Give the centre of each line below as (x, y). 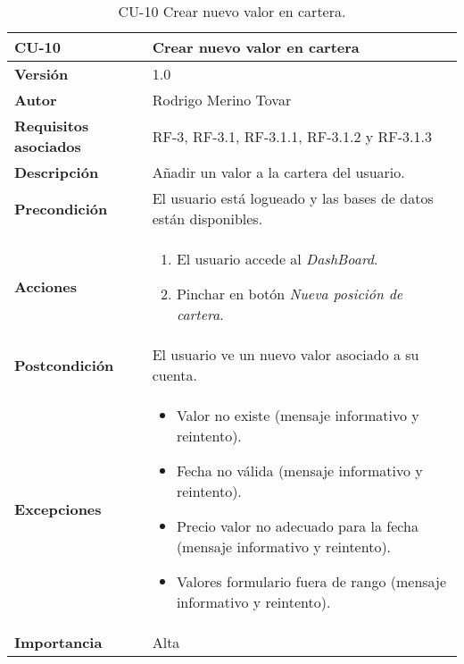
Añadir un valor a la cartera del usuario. (278, 172)
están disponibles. (207, 219)
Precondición (61, 208)
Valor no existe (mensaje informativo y (298, 415)
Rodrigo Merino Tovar (222, 100)
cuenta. (174, 375)
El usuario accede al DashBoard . (277, 259)
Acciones (46, 286)
